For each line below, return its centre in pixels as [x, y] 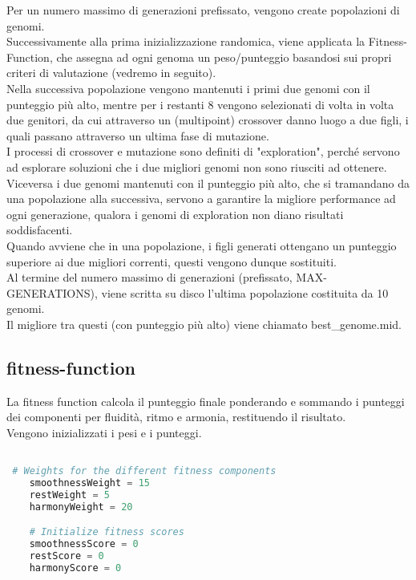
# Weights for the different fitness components [144, 471]
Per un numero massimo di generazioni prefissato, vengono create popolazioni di [203, 10]
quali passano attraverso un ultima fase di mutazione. [138, 135]
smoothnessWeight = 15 [90, 483]
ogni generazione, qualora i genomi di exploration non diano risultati [175, 214]
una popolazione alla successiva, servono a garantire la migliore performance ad [201, 199]
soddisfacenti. [40, 230]
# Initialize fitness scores [107, 532]
